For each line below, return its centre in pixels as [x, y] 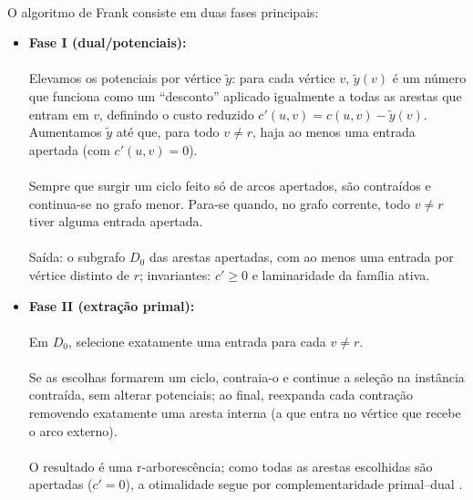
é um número [429, 78]
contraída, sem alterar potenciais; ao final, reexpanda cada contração [221, 395]
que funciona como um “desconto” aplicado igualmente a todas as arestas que [245, 95]
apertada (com [69, 149]
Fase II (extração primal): [112, 305]
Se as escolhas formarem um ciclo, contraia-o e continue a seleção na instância [247, 376]
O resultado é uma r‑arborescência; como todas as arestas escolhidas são [231, 466]
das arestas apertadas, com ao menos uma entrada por [301, 257]
